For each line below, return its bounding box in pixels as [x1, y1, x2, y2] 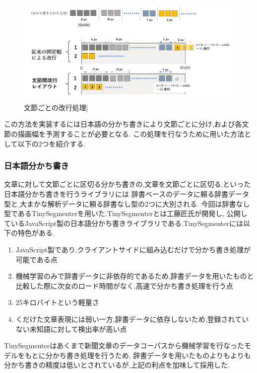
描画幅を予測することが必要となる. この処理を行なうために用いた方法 [17, 128, 245, 139]
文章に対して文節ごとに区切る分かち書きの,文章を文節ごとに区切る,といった [4, 179, 251, 189]
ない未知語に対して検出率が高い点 [15, 323, 127, 334]
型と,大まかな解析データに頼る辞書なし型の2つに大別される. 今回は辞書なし [4, 198, 250, 209]
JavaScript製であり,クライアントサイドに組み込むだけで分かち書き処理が [15, 244, 251, 254]
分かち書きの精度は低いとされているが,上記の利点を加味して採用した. [4, 360, 230, 370]
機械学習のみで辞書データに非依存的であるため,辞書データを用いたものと [15, 271, 254, 281]
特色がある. [17, 227, 55, 238]
